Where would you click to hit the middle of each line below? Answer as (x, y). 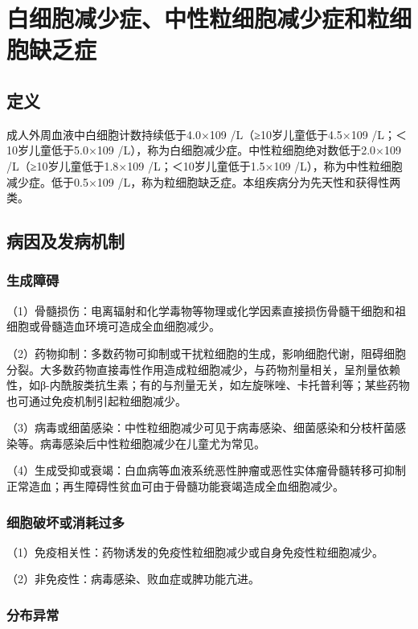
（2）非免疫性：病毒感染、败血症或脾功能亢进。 (133, 579)
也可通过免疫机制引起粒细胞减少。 (96, 400)
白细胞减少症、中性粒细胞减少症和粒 (198, 18)
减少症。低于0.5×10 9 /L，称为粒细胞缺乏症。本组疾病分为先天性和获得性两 (204, 181)
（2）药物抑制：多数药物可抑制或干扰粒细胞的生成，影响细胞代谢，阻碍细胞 (206, 353)
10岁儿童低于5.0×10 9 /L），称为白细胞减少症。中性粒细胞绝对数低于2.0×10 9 (204, 150)
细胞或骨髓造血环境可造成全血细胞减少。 (113, 326)
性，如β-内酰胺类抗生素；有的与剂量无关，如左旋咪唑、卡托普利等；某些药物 (208, 385)
